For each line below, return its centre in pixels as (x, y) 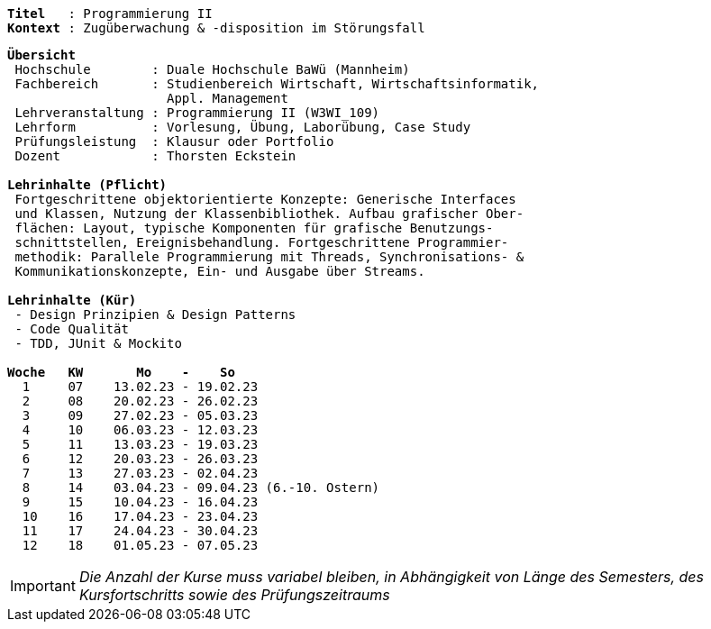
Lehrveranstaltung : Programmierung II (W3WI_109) (197, 113)
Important (43, 586)
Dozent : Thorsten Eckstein (155, 156)
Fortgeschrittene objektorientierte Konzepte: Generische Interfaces (265, 199)
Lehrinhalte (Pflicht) (87, 185)
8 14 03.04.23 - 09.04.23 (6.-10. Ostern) (201, 488)
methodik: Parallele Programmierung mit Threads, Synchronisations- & (269, 257)
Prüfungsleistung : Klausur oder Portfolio (174, 141)
